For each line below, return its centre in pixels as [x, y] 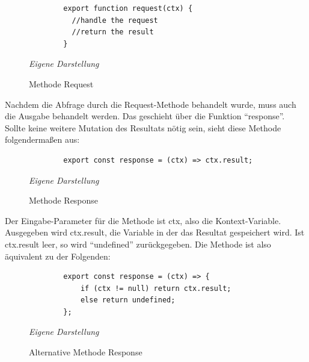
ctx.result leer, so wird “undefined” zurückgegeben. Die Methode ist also [138, 244]
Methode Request [61, 83]
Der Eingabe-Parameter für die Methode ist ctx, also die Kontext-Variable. [143, 220]
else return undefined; [128, 300]
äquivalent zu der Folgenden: [58, 256]
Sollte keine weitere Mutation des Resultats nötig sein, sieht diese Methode [143, 127]
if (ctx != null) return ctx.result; [156, 288]
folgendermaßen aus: [42, 139]
